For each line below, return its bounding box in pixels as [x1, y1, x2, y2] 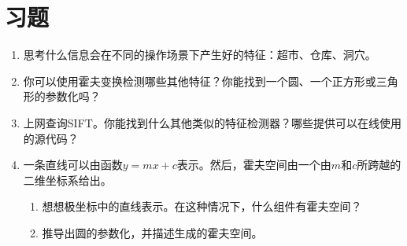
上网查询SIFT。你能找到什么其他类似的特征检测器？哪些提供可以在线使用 [23, 114, 401, 130]
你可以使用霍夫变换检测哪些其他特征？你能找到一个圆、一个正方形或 [23, 72, 376, 89]
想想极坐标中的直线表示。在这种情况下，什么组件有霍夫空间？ [42, 198, 362, 215]
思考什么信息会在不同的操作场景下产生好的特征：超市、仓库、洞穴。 [23, 46, 376, 63]
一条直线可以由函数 [23, 156, 123, 173]
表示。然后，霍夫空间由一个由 [176, 156, 331, 173]
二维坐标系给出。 [23, 171, 112, 188]
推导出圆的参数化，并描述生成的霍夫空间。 [42, 224, 263, 240]
